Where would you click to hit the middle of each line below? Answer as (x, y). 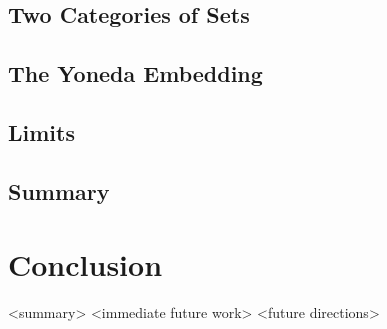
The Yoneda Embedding (135, 73)
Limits (41, 131)
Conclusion (85, 264)
